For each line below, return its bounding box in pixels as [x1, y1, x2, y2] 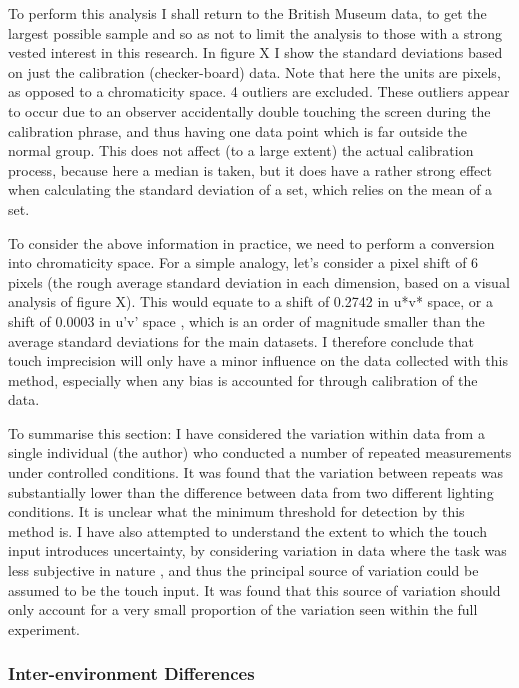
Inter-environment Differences [8, 661, 255, 686]
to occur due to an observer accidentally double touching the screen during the [8, 100, 491, 121]
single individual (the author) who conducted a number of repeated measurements [8, 442, 512, 463]
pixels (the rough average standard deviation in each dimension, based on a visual [8, 271, 510, 292]
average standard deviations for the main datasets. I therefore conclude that [8, 330, 475, 351]
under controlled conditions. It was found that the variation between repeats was [8, 462, 504, 483]
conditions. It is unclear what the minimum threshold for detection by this [8, 501, 465, 522]
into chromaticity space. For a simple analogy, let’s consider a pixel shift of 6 [8, 252, 479, 273]
